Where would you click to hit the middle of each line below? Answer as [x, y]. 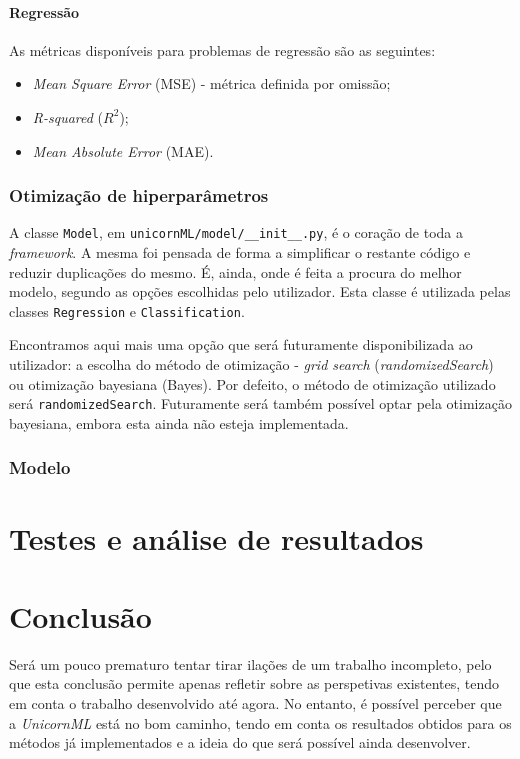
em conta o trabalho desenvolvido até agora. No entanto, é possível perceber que [255, 703]
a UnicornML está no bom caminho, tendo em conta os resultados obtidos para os [260, 722]
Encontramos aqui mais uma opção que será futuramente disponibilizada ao [241, 344]
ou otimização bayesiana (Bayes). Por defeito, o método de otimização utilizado [252, 383]
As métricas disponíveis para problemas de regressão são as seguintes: [222, 49]
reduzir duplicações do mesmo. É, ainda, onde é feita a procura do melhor [235, 271]
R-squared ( [68, 116]
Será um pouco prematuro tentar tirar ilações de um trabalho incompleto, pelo [250, 663]
